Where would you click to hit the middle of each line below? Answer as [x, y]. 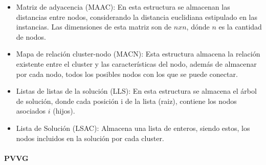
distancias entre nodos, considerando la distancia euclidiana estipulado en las [137, 17]
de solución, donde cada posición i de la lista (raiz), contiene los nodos [126, 101]
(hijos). [64, 111]
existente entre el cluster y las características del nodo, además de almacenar [136, 63]
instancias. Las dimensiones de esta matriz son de [94, 27]
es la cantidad [240, 27]
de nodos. [31, 36]
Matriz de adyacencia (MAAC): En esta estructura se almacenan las [123, 7]
